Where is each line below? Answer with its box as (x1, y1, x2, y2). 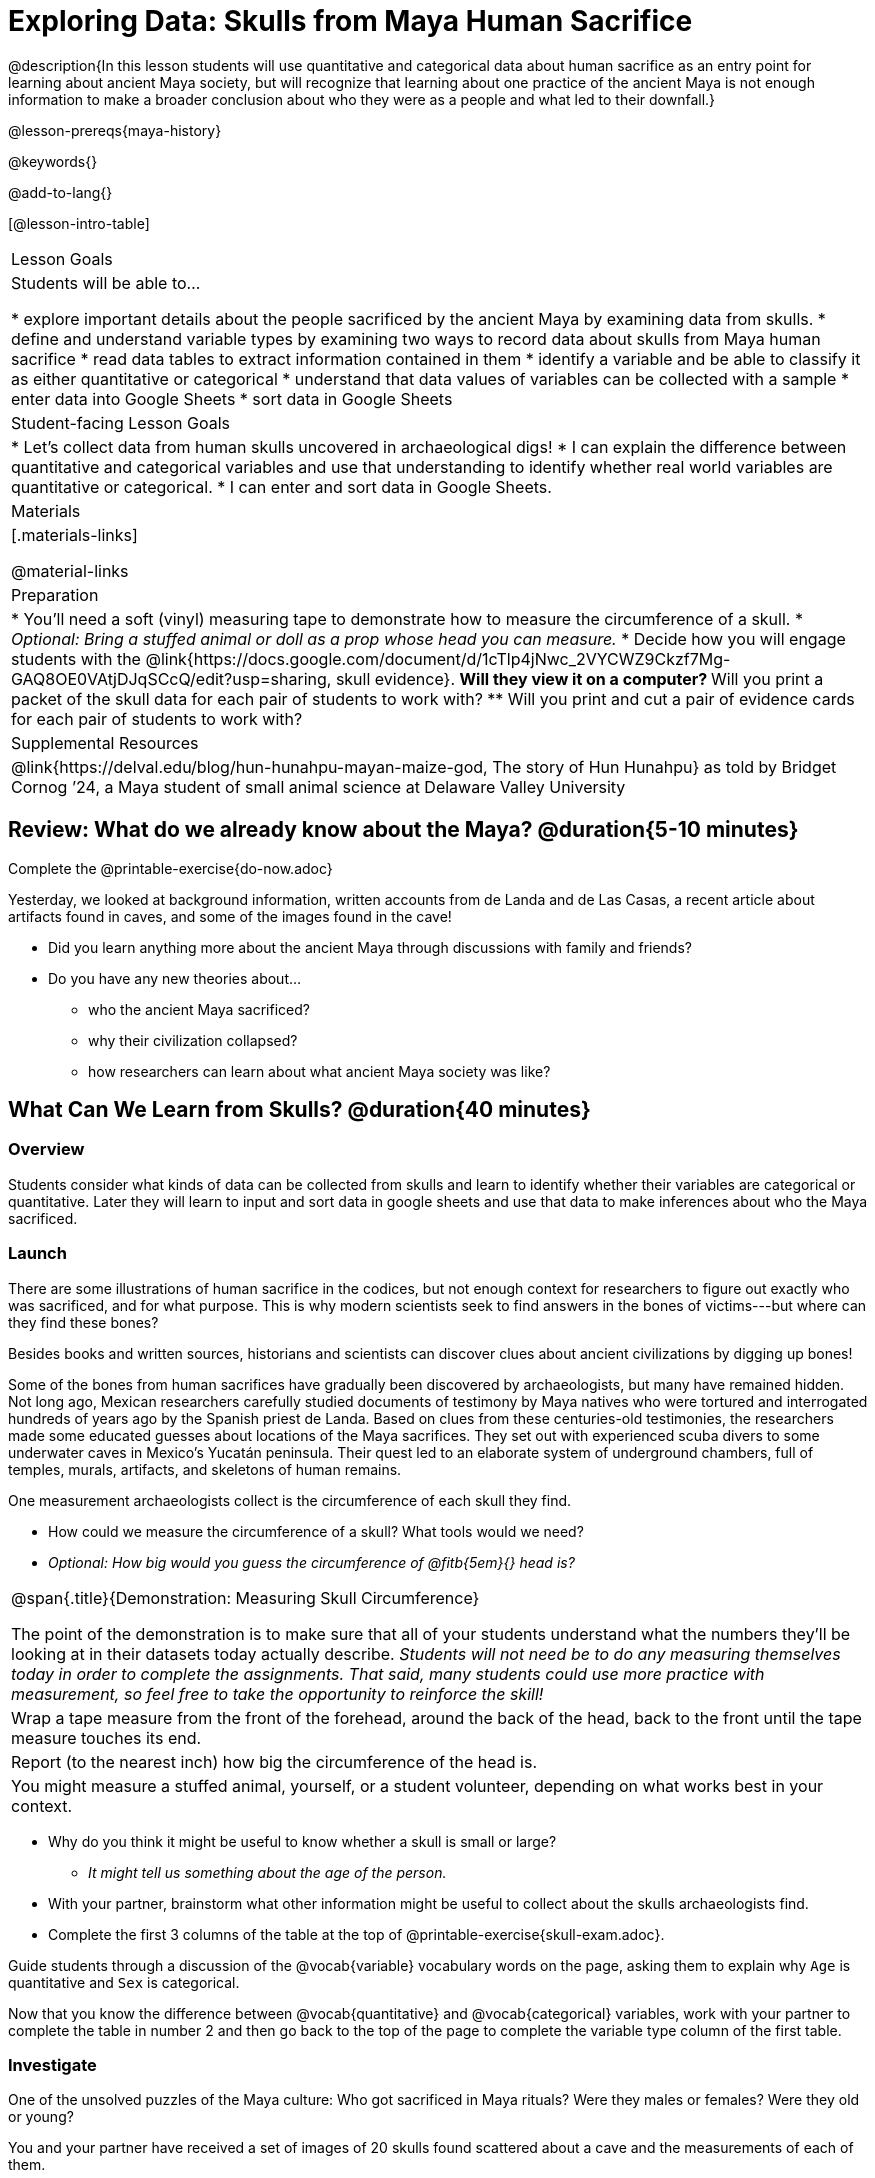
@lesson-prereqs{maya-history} (8, 121, 222, 139)
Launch (8, 1243, 67, 1264)
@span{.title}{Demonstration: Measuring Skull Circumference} (11, 1587, 480, 1608)
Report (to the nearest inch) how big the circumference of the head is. (11, 1751, 538, 1772)
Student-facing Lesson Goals (11, 412, 231, 433)
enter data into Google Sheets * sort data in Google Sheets (11, 388, 453, 409)
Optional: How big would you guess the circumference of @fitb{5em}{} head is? (48, 1553, 575, 1571)
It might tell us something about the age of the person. (88, 1863, 447, 1881)
